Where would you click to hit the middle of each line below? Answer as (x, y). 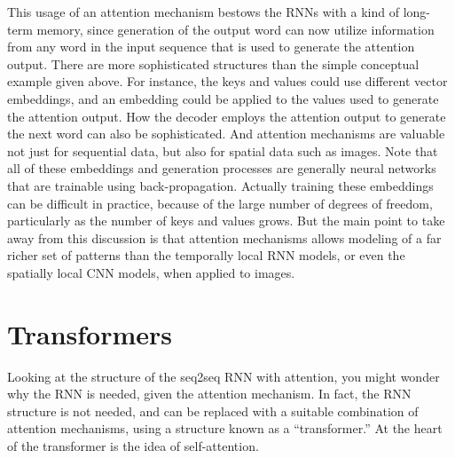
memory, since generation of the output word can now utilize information (235, 29)
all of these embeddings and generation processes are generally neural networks (222, 168)
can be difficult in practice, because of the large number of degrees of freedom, (220, 203)
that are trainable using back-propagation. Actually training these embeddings (220, 185)
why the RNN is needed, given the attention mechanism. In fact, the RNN (209, 394)
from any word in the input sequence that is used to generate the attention (211, 47)
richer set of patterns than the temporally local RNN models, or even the (206, 255)
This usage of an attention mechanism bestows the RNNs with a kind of (204, 12)
